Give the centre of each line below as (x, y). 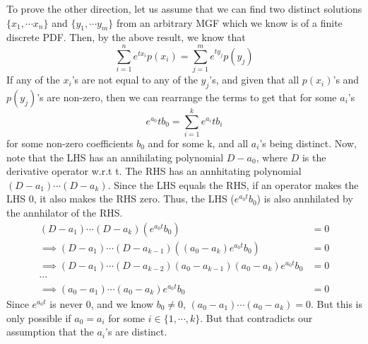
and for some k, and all (198, 143)
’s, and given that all (254, 80)
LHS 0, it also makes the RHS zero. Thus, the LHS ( (120, 199)
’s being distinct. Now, (308, 143)
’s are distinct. (136, 332)
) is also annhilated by (305, 199)
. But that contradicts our (256, 317)
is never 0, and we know (102, 303)
